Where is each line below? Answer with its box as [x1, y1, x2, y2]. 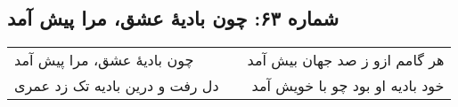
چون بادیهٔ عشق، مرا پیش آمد [14, 50, 194, 71]
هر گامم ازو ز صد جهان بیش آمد [247, 50, 445, 71]
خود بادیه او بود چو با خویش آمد [251, 75, 445, 96]
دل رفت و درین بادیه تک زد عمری [14, 75, 219, 96]
